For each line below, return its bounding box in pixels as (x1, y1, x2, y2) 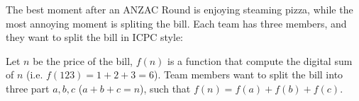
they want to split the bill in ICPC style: (6, 30, 184, 44)
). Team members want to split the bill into (153, 67, 343, 82)
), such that (140, 81, 191, 95)
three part (6, 81, 50, 95)
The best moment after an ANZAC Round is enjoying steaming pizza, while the (6, 2, 353, 16)
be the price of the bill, (33, 53, 133, 68)
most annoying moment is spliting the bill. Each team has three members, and (6, 16, 347, 30)
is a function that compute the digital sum (167, 53, 353, 68)
